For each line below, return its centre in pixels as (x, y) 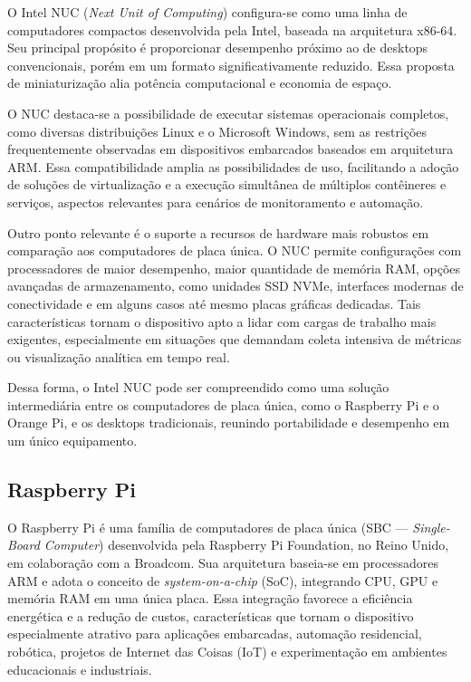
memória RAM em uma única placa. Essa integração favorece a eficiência (210, 598)
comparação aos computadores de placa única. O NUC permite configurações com (235, 250)
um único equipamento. (72, 441)
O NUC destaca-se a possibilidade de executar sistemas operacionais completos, (228, 113)
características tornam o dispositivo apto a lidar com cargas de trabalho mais (222, 321)
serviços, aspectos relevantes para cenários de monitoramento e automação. (216, 202)
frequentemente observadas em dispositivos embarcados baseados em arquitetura (231, 149)
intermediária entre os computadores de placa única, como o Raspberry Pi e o (223, 404)
